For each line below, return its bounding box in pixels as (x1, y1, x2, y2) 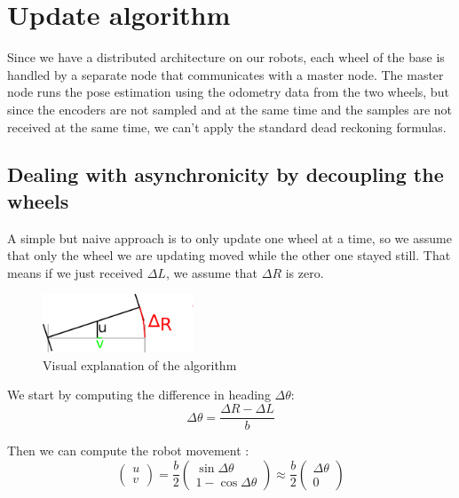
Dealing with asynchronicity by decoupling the (7, 161, 444, 188)
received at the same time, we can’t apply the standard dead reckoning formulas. (7, 117, 447, 136)
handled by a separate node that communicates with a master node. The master (7, 65, 444, 83)
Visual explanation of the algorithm (43, 355, 237, 374)
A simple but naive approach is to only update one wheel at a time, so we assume (7, 228, 452, 247)
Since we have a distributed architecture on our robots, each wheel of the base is (7, 48, 445, 67)
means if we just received (7, 263, 143, 281)
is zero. (285, 263, 324, 281)
